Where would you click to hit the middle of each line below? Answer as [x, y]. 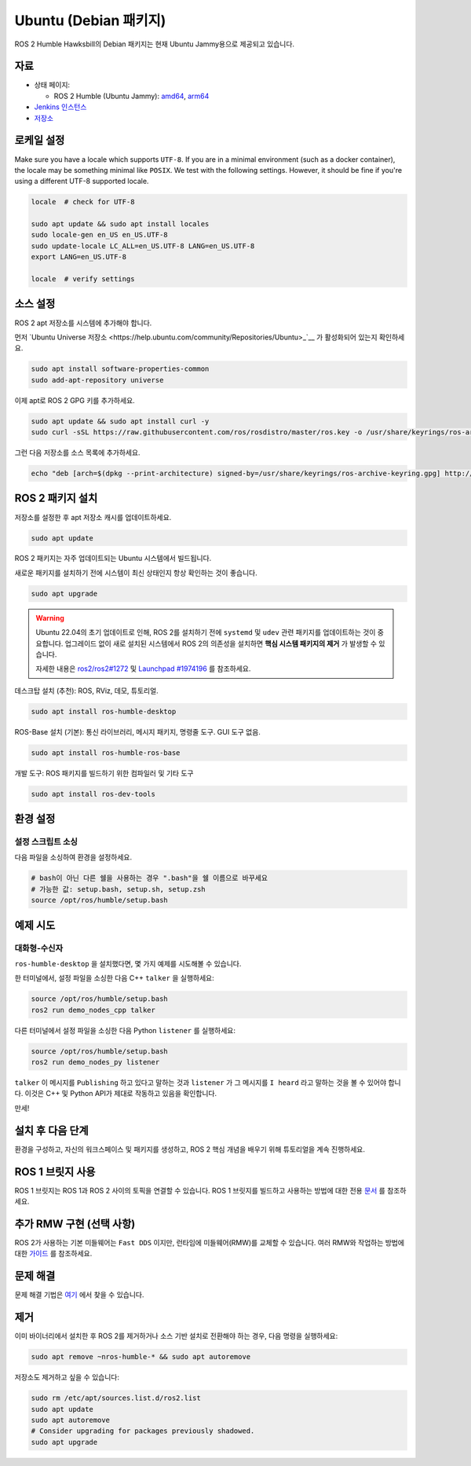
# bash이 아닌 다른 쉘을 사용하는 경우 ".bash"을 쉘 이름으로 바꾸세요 [150, 878]
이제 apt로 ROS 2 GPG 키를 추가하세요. [75, 400]
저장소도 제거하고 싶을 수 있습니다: [67, 1377]
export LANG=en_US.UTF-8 [79, 257]
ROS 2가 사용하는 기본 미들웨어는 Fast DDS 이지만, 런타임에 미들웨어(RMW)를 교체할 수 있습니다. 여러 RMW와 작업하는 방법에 [209, 1242]
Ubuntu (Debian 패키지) [90, 20]
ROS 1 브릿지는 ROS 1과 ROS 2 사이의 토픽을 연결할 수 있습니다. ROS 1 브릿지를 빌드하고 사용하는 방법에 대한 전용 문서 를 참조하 [210, 1190]
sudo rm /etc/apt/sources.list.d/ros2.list [116, 1398]
